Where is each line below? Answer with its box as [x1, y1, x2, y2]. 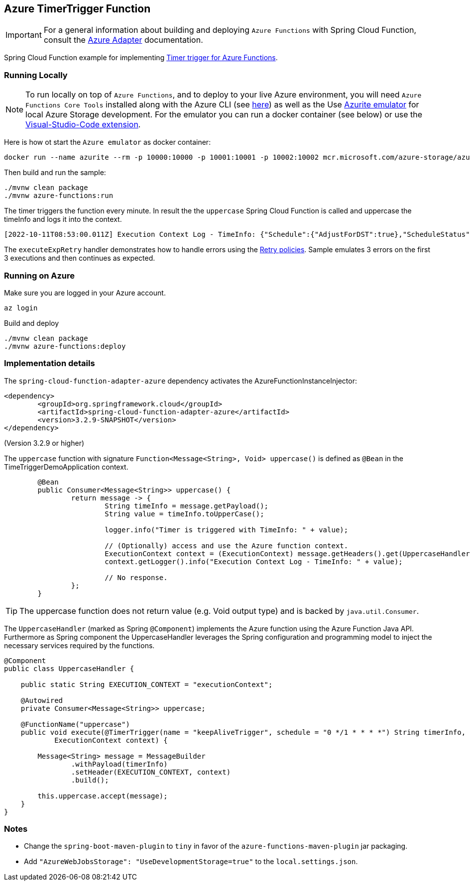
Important [5, 30, 42, 40]
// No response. [105, 573, 168, 582]
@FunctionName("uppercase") [20, 720, 130, 728]
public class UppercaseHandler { [4, 664, 134, 673]
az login [4, 303, 38, 312]
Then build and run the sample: [4, 168, 106, 177]
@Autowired [20, 696, 63, 704]
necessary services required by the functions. [4, 641, 155, 650]
